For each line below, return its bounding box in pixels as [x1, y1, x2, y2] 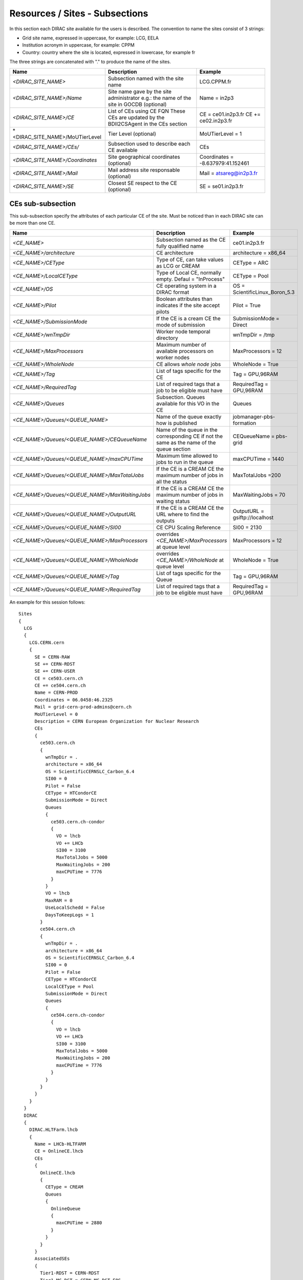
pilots [156, 308, 170, 315]
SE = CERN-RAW [34, 654, 70, 660]
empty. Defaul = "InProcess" [156, 275, 225, 283]
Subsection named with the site [108, 75, 184, 82]
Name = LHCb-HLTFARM [34, 1141, 86, 1147]
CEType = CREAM [45, 1184, 84, 1190]
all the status [156, 478, 188, 485]
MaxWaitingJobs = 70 [232, 491, 286, 498]
